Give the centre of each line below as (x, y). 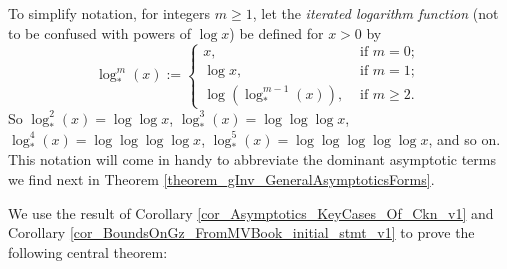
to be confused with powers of (99, 32)
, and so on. (464, 138)
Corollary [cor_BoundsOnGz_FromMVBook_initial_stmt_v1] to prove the (241, 232)
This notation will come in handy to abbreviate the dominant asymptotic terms (252, 159)
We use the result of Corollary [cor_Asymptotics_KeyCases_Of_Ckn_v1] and (251, 212)
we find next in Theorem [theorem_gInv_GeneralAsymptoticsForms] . (221, 178)
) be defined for (276, 32)
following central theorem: (88, 251)
